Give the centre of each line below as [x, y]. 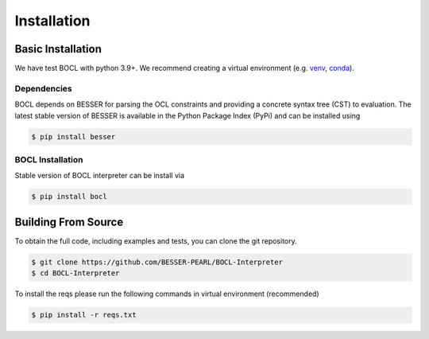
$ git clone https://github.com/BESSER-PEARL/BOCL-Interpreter [157, 262]
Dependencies [44, 88]
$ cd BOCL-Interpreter [75, 273]
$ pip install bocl [69, 197]
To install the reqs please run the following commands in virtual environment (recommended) [167, 294]
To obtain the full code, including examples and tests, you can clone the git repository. [156, 241]
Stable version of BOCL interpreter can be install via [100, 176]
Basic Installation [58, 49]
